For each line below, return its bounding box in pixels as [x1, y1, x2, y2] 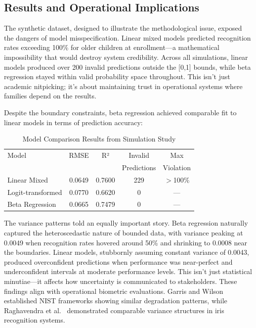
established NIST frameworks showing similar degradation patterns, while [4, 295, 227, 306]
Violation [163, 162, 191, 172]
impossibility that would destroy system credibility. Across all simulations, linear [4, 51, 248, 62]
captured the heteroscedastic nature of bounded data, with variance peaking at [4, 228, 243, 238]
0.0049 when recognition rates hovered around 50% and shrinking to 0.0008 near [4, 237, 247, 247]
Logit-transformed [7, 187, 62, 197]
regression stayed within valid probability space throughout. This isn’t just [4, 71, 230, 82]
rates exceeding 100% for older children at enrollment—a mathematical [4, 42, 219, 52]
